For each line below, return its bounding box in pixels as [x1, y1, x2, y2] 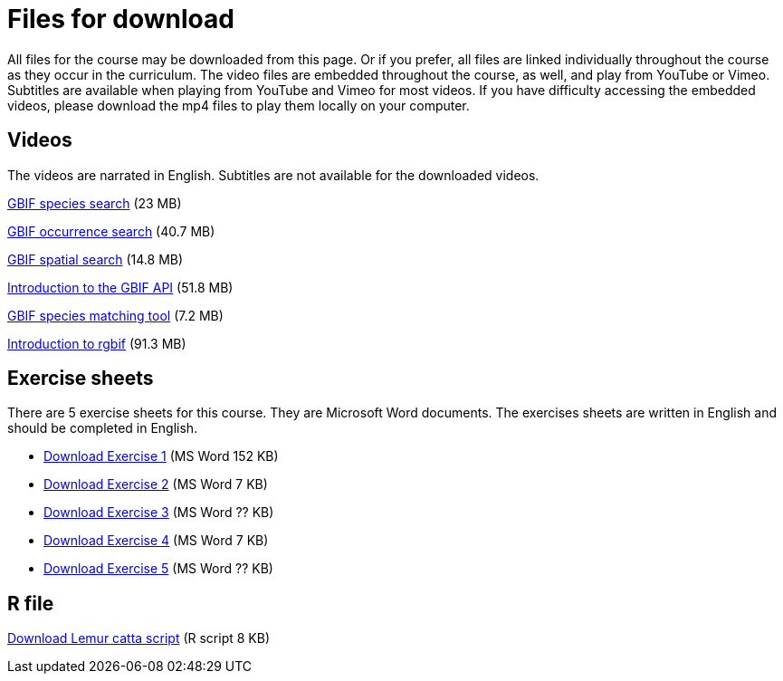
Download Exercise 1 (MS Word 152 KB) [43, 448, 279, 465]
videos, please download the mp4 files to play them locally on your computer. [7, 97, 470, 113]
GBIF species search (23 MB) [7, 195, 182, 211]
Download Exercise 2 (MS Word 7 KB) [43, 476, 268, 493]
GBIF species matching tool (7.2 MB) [7, 307, 224, 323]
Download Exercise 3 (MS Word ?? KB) [43, 504, 274, 521]
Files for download [7, 4, 234, 34]
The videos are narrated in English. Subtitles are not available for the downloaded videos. [7, 167, 540, 183]
